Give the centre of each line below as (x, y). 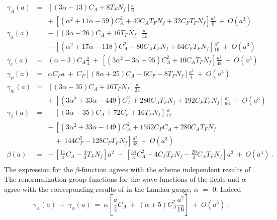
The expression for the (39, 169)
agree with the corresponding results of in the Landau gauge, (98, 189)
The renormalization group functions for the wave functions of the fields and (122, 179)
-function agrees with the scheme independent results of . (167, 169)
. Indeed (228, 189)
